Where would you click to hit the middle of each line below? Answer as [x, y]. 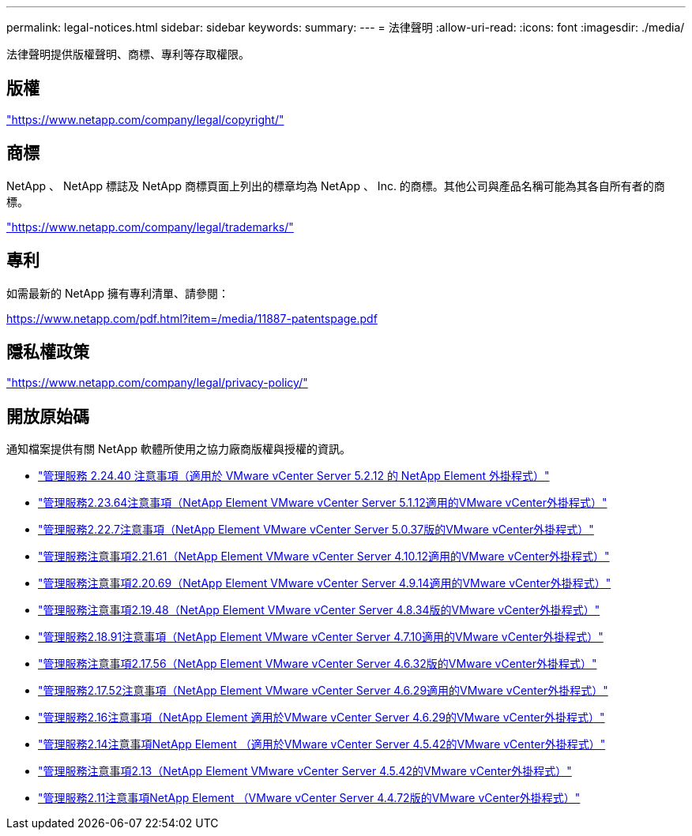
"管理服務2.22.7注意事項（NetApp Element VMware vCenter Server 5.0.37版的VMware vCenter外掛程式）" [316, 530]
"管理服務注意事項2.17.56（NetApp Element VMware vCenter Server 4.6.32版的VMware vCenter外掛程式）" [318, 664]
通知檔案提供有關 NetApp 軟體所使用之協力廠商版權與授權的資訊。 [179, 449]
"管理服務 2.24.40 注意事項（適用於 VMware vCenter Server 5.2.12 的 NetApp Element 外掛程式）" [294, 476]
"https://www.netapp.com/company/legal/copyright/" [145, 119]
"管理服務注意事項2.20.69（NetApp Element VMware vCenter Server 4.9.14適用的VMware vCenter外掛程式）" [325, 583]
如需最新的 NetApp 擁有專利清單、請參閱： [118, 293]
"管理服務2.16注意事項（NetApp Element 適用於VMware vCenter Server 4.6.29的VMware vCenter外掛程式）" [322, 718]
